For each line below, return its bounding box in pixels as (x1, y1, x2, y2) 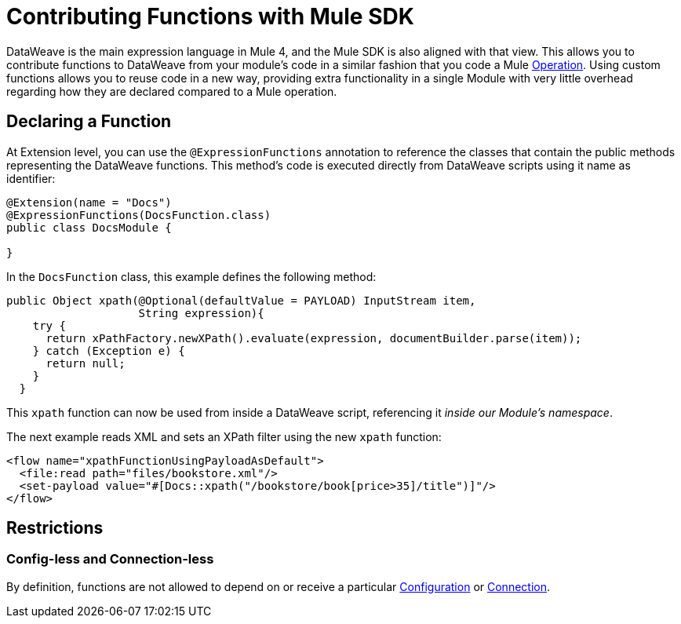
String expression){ (138, 306, 264, 319)
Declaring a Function (6, 111, 172, 132)
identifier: (6, 171, 56, 185)
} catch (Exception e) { (32, 344, 185, 357)
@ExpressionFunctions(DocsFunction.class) (6, 208, 271, 221)
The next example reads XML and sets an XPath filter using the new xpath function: (6, 429, 442, 443)
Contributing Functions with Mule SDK (6, 3, 414, 30)
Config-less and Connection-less (6, 551, 214, 567)
